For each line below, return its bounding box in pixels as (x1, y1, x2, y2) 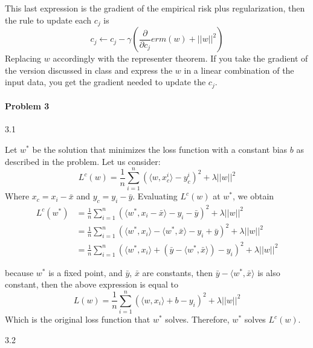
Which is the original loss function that (5, 313, 150, 326)
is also (257, 266, 280, 279)
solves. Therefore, (165, 313, 230, 326)
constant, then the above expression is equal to (5, 278, 178, 291)
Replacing (5, 52, 42, 65)
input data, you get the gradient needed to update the (5, 76, 206, 88)
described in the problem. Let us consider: (5, 155, 161, 167)
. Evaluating (132, 190, 178, 202)
